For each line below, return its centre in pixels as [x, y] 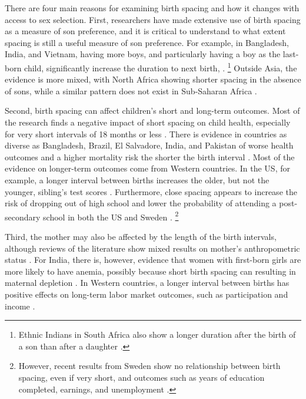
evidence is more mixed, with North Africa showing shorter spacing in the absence [153, 79]
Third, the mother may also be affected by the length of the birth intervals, [141, 236]
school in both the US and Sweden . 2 [111, 216]
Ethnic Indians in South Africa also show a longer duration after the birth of [157, 334]
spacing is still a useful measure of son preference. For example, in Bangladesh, [147, 42]
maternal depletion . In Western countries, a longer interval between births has [147, 283]
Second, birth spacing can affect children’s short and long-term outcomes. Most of [152, 111]
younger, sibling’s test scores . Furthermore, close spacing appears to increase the [151, 191]
